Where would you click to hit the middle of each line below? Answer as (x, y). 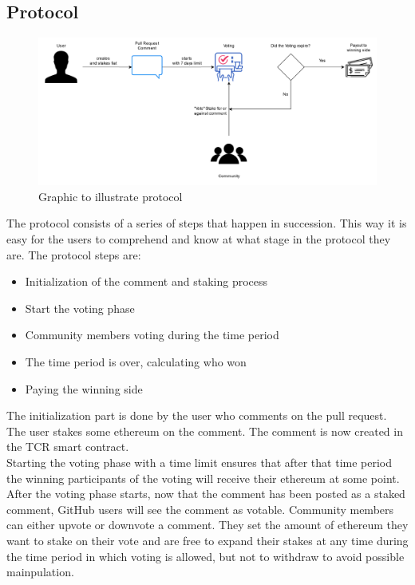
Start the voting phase (80, 308)
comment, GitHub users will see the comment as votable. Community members (200, 509)
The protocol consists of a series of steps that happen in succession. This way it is (207, 223)
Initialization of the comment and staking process (146, 281)
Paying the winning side (84, 388)
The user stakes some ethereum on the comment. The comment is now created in (205, 431)
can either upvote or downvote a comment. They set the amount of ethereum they (207, 525)
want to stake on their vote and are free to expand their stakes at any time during (207, 540)
